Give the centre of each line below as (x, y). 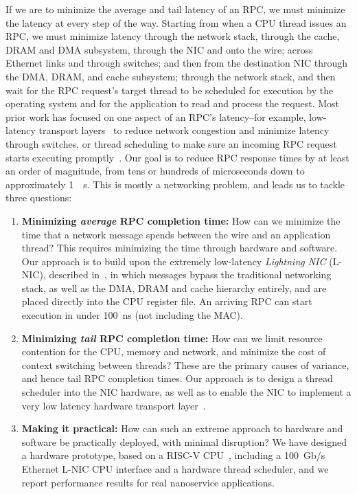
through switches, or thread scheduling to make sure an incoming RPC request (171, 143)
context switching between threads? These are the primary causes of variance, (185, 364)
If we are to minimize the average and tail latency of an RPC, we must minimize (175, 9)
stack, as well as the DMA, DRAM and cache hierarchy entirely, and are (174, 288)
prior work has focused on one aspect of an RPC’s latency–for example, (156, 116)
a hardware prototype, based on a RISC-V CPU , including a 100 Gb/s (173, 455)
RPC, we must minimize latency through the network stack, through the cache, (173, 36)
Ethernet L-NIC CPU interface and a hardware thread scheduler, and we (175, 469)
